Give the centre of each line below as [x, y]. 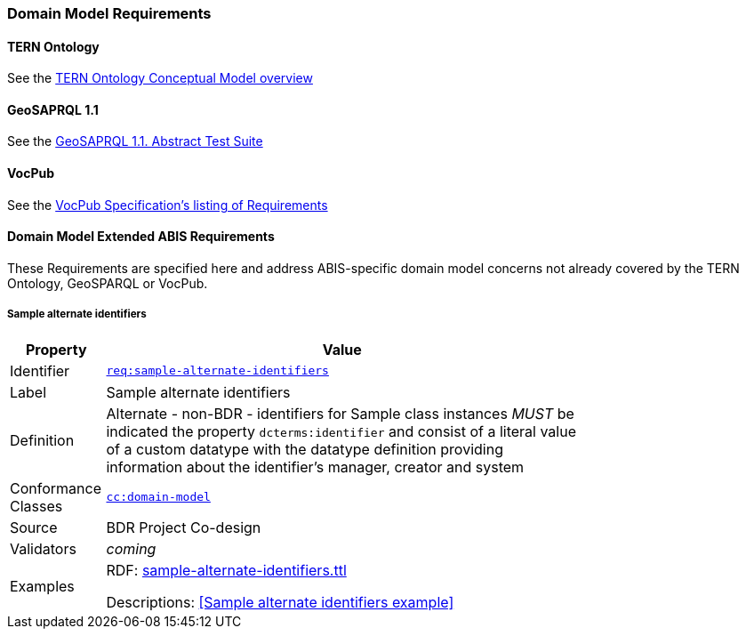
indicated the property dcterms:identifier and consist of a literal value [341, 431]
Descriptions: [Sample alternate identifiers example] [280, 602]
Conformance [56, 488]
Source [34, 527]
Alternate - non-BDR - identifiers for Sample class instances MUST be [340, 413]
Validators [43, 548]
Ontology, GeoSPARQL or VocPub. [108, 283]
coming [131, 548]
